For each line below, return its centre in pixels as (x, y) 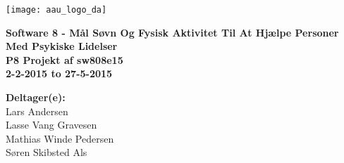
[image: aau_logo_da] (56, 10)
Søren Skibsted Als (47, 152)
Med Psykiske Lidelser (62, 46)
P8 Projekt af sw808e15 (64, 59)
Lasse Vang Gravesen (51, 125)
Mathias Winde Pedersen (60, 138)
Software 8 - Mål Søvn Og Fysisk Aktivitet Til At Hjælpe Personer (172, 32)
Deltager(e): (36, 97)
